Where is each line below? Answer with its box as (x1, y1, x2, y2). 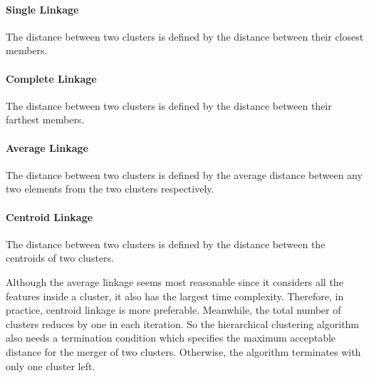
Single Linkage (6, 1, 79, 16)
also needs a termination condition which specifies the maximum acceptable (6, 330, 336, 345)
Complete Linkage (6, 71, 97, 86)
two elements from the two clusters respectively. (6, 181, 214, 196)
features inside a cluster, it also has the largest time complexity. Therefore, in (6, 288, 344, 303)
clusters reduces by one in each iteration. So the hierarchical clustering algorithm (6, 316, 360, 331)
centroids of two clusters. (6, 250, 114, 265)
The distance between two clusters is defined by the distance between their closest (6, 29, 364, 44)
